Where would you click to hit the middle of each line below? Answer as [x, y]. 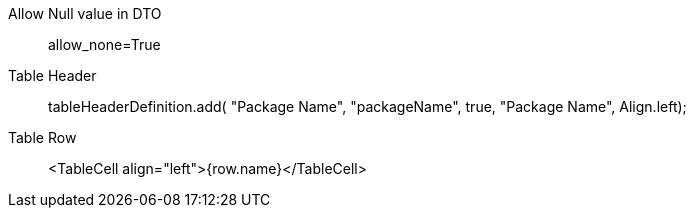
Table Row [42, 137]
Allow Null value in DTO [85, 13]
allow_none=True [104, 44]
